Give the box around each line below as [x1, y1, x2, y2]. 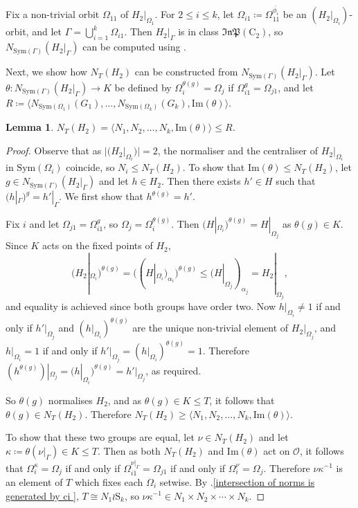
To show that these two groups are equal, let [6, 430, 195, 444]
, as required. [145, 363, 202, 377]
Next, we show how [6, 64, 87, 79]
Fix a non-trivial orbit [6, 7, 100, 21]
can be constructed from [134, 64, 238, 79]
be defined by [114, 80, 172, 94]
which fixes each [74, 474, 143, 489]
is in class [178, 24, 219, 39]
